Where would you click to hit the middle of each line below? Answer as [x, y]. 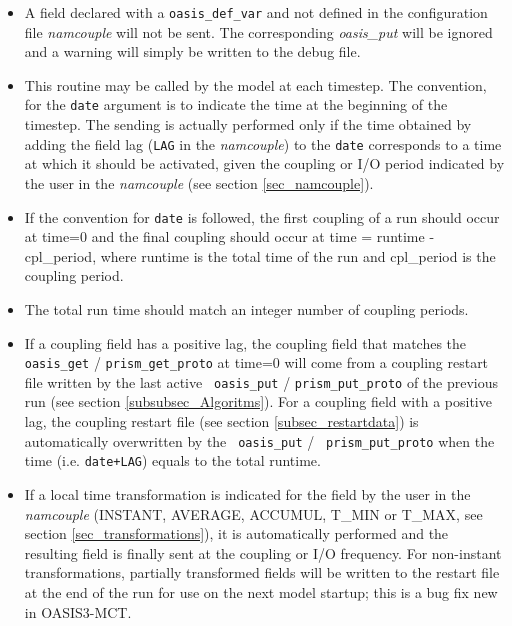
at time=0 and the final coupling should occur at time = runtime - [229, 236]
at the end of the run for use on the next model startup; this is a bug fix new [261, 591]
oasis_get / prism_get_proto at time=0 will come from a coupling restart [256, 362]
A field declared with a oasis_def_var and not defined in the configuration [256, 12]
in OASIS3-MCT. [78, 611]
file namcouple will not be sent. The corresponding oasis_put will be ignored [258, 31]
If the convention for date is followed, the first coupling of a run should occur [262, 216]
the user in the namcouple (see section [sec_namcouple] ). [199, 182]
